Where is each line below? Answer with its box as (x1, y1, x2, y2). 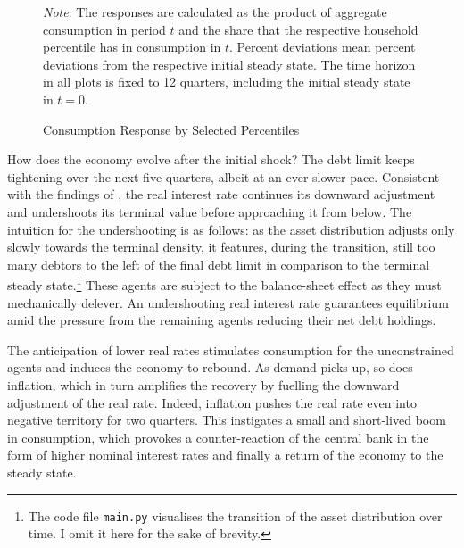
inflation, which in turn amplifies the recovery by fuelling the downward (7, 375, 400, 394)
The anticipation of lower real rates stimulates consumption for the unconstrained (7, 340, 454, 359)
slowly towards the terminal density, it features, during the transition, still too (7, 237, 435, 256)
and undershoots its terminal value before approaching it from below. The (7, 202, 412, 220)
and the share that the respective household (178, 20, 418, 38)
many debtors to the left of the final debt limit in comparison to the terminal (7, 254, 430, 273)
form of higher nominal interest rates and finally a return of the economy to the (7, 445, 443, 464)
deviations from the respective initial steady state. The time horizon (43, 54, 416, 73)
